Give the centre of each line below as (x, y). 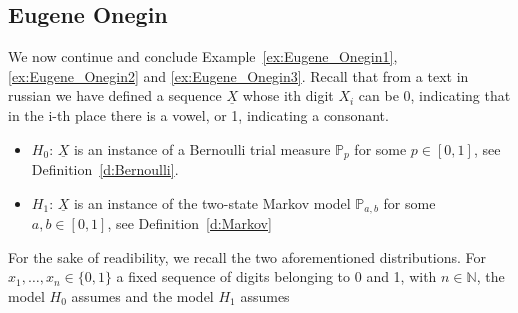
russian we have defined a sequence (115, 95)
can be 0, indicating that (434, 95)
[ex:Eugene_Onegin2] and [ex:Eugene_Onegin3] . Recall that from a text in (238, 75)
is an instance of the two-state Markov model (212, 202)
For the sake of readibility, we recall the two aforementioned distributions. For (247, 256)
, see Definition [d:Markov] (189, 223)
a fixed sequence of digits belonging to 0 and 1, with (276, 276)
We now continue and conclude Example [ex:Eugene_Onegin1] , (203, 56)
